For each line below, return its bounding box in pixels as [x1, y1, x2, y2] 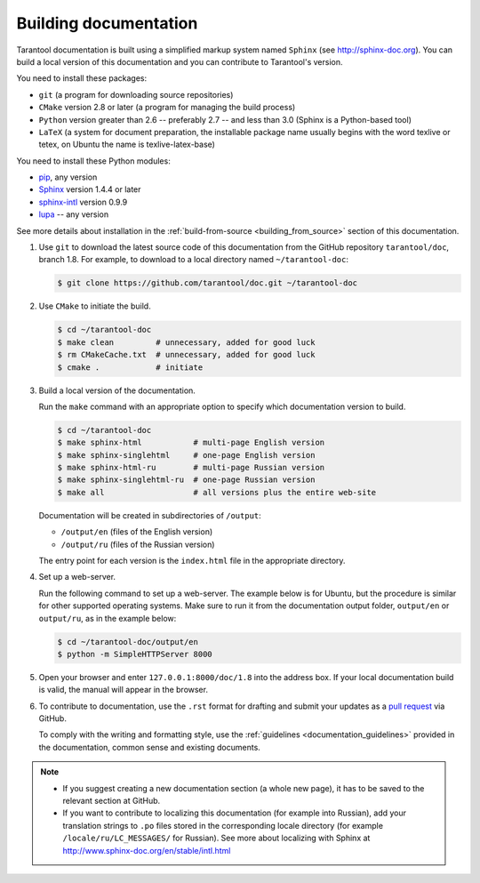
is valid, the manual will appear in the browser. [38, 685, 209, 695]
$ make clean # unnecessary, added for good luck [57, 337, 316, 347]
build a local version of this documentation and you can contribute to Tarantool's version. [16, 56, 343, 67]
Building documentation [16, 13, 198, 33]
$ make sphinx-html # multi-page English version [57, 437, 325, 448]
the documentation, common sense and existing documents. [38, 742, 261, 752]
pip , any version [38, 172, 98, 182]
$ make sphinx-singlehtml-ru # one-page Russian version [57, 475, 316, 485]
